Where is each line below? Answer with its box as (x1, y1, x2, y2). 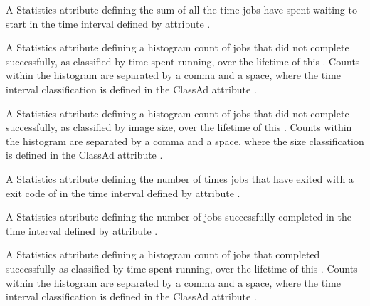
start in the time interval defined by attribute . (6, 16, 211, 31)
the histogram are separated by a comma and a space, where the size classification (6, 133, 364, 148)
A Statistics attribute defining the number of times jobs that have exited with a (6, 171, 354, 186)
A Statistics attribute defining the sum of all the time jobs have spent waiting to (6, 2, 357, 16)
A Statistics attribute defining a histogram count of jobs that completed (6, 247, 320, 262)
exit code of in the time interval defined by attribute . (6, 185, 240, 200)
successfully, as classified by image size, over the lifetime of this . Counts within (6, 120, 352, 134)
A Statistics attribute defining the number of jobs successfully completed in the (6, 209, 351, 224)
